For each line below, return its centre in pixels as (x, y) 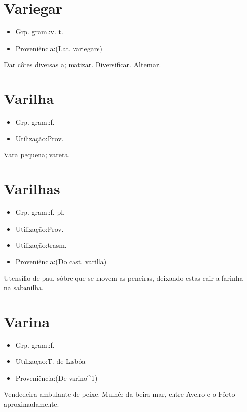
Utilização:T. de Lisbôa (50, 361)
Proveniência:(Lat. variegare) (59, 48)
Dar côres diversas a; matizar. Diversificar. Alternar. (83, 64)
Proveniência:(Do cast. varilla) (61, 261)
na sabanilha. (24, 287)
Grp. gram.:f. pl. (40, 212)
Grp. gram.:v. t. (39, 32)
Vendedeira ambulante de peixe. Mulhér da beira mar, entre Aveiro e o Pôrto (120, 394)
